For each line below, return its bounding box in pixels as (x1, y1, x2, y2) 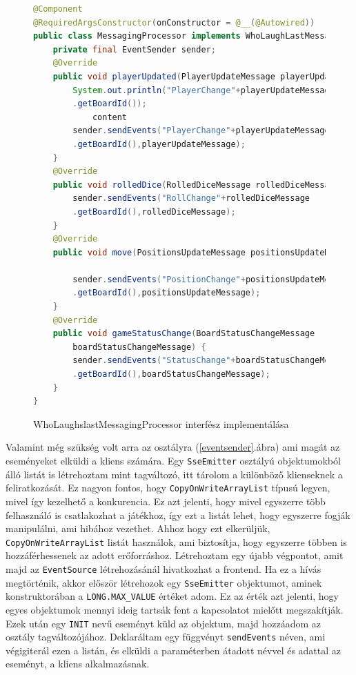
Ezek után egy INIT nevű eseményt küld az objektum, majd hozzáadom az (6, 616, 322, 630)
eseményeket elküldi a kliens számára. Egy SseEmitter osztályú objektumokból (6, 453, 341, 467)
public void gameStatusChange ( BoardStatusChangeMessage (52, 329, 315, 339)
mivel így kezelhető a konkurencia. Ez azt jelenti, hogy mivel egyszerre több (6, 493, 326, 508)
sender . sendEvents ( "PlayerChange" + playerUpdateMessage (72, 126, 330, 136)
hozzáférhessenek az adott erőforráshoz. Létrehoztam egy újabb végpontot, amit (6, 548, 344, 562)
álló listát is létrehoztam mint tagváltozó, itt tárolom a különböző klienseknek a (6, 467, 343, 481)
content (92, 112, 128, 122)
